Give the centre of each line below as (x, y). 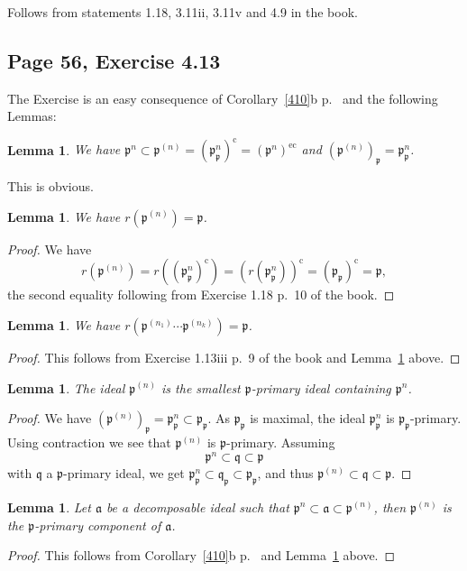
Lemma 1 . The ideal (66, 387)
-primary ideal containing (321, 387)
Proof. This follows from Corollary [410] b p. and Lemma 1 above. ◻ (201, 555)
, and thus (285, 473)
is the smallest (201, 387)
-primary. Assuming (280, 442)
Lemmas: (32, 116)
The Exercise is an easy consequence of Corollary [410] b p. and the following (223, 98)
